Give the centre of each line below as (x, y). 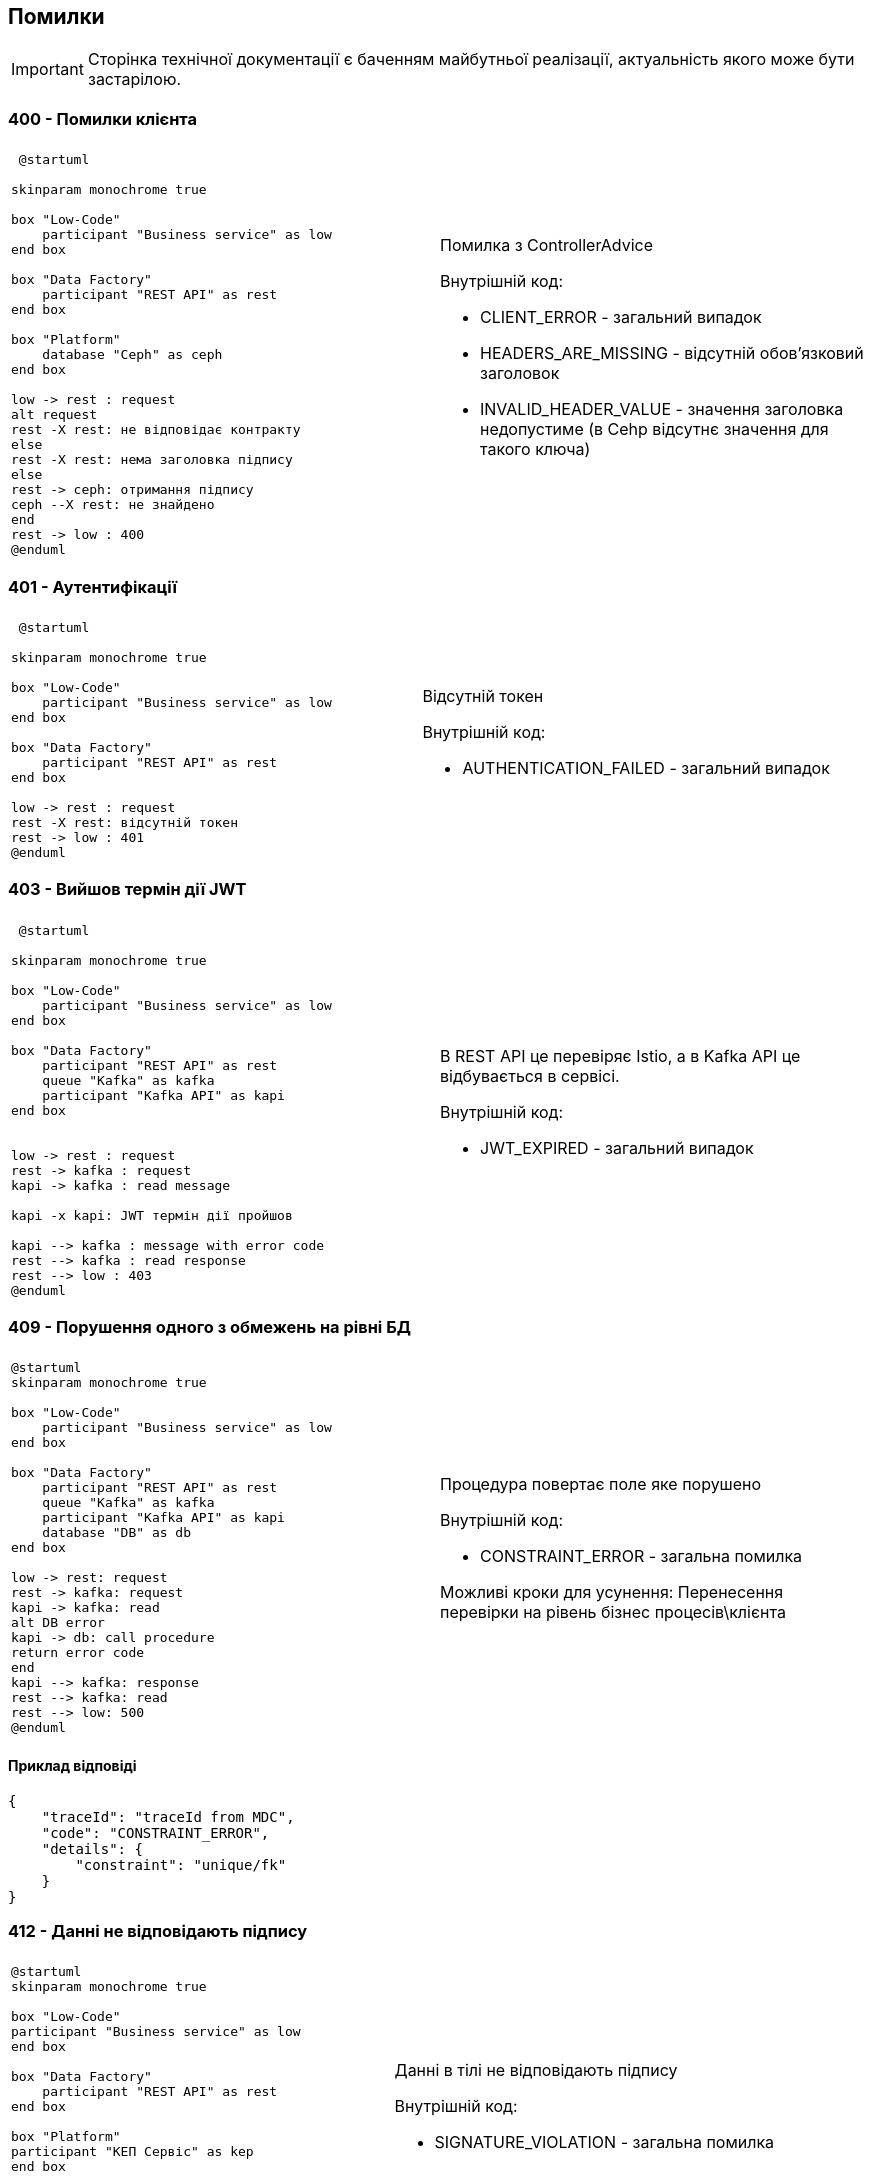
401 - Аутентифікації (93, 586)
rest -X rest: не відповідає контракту (156, 430)
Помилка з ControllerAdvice (547, 244)
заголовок (520, 372)
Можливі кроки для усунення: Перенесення (612, 1591)
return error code (78, 1653)
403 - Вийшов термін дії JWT (127, 889)
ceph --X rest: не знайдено (113, 505)
